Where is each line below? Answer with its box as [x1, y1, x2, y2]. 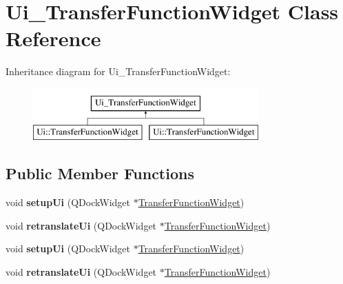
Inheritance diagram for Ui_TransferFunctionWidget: [6, 64, 231, 79]
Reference [6, 24, 101, 52]
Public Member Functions [6, 163, 194, 184]
